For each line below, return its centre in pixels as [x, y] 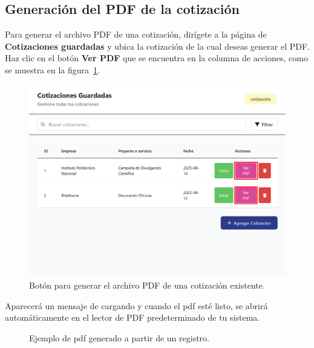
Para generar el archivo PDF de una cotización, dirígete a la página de [136, 34]
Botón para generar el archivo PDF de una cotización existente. [147, 285]
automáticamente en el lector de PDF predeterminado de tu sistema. [132, 317]
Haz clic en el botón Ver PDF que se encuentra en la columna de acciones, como [156, 58]
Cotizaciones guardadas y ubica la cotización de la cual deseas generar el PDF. [157, 46]
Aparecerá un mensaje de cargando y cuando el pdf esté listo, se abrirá [136, 305]
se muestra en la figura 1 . [52, 69]
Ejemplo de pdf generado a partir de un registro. [119, 337]
